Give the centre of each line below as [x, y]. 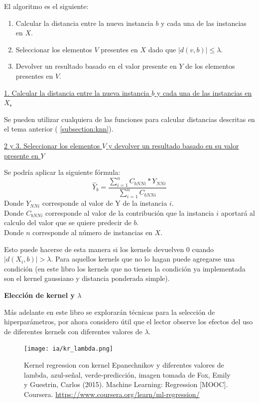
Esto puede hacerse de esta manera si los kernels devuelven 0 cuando [109, 249]
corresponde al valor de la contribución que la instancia [129, 212]
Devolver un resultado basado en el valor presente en [96, 66]
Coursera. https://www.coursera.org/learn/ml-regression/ [112, 394]
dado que [162, 49]
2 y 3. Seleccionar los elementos [52, 145]
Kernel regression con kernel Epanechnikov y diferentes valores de [124, 364]
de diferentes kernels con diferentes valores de [73, 331]
